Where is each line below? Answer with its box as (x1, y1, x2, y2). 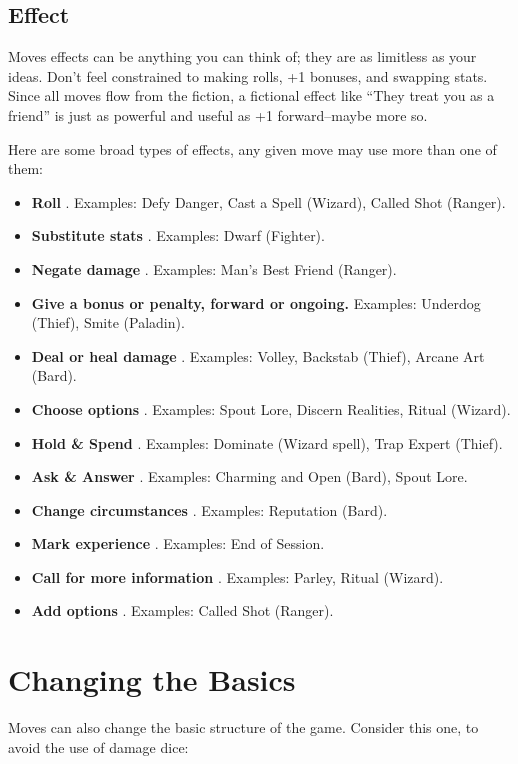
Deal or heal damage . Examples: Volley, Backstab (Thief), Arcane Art (31, 345, 485, 366)
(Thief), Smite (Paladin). (31, 312, 185, 333)
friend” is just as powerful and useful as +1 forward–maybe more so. (8, 104, 428, 125)
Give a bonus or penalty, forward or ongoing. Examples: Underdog (31, 292, 481, 313)
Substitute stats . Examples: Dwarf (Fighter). (31, 225, 325, 246)
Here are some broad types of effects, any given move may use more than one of (8, 138, 497, 159)
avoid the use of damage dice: (8, 736, 189, 757)
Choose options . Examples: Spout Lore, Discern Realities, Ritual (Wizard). (31, 398, 511, 419)
